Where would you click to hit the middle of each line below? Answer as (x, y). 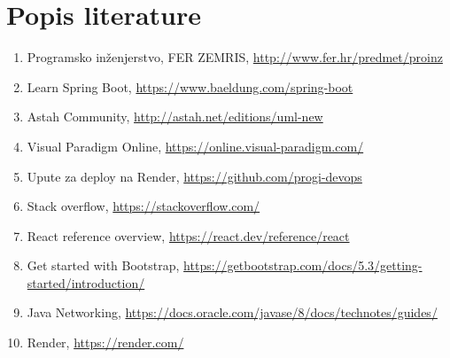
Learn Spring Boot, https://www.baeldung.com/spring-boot (190, 86)
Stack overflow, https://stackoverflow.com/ (144, 206)
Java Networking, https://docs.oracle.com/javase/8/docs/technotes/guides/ (232, 312)
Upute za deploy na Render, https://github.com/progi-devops (194, 176)
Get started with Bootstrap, (103, 265)
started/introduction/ (86, 282)
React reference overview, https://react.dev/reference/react (188, 235)
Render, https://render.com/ (105, 342)
